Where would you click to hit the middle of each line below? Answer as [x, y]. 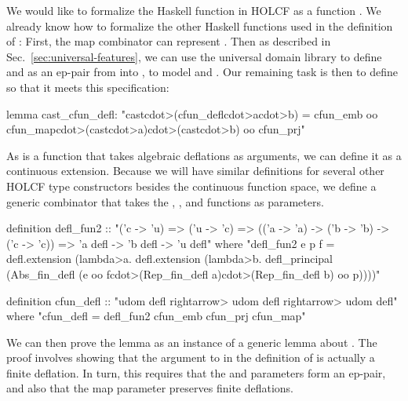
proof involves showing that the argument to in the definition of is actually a [191, 357]
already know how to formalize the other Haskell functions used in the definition [200, 26]
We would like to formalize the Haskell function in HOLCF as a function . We [194, 10]
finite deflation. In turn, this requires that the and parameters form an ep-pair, [196, 372]
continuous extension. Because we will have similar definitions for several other [195, 171]
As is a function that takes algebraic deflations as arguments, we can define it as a [204, 155]
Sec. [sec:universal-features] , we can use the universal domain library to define [194, 56]
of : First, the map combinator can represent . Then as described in [169, 41]
